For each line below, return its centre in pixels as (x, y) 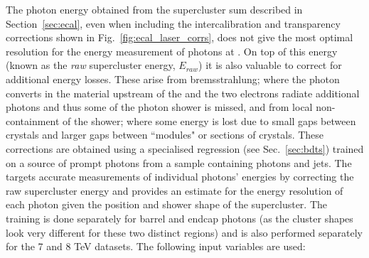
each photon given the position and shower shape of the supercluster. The (167, 204)
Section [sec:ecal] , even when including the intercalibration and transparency (173, 23)
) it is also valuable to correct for (270, 65)
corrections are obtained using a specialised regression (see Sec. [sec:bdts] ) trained (185, 148)
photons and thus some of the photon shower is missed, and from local (159, 107)
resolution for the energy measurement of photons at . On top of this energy (172, 51)
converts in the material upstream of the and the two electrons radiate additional (183, 93)
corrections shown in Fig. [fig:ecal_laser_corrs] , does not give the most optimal (180, 37)
